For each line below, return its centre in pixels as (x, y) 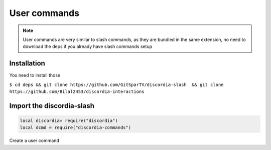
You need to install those (35, 75)
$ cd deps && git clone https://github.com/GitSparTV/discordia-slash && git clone (116, 84)
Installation (27, 63)
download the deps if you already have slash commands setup (88, 46)
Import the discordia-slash (52, 106)
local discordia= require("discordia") (69, 121)
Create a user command (34, 140)
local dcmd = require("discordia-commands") (76, 128)
